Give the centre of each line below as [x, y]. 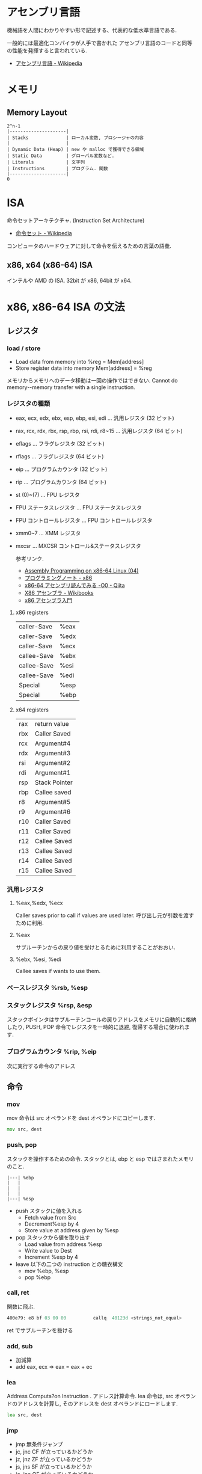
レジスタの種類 [29, 404]
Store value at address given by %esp [72, 1230]
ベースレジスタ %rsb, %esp [47, 988]
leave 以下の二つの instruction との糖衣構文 [69, 1264]
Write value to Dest [48, 1250]
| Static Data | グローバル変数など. [61, 156]
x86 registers [32, 612]
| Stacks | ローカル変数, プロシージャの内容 [75, 138]
